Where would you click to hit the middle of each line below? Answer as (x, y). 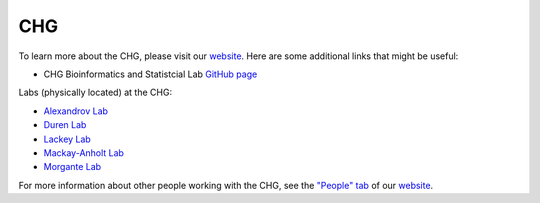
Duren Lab (65, 125)
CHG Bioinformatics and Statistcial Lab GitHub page (150, 74)
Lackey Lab (67, 139)
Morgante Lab (72, 167)
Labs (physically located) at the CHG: (95, 92)
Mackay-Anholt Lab (84, 152)
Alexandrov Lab (76, 111)
